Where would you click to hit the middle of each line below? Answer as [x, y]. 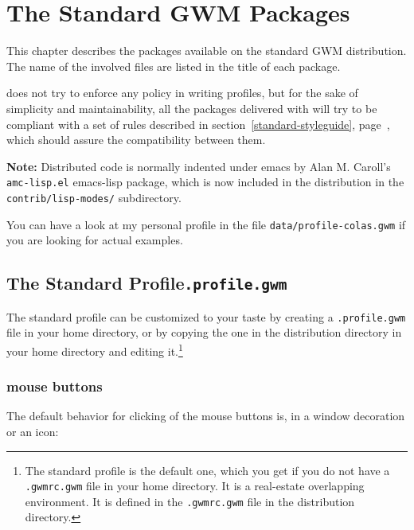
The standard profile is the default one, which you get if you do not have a [207, 470]
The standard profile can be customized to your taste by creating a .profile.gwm [206, 316]
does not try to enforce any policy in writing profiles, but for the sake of [182, 93]
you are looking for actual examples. [95, 240]
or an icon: [33, 431]
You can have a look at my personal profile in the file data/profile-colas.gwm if [206, 224]
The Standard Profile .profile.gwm [147, 283]
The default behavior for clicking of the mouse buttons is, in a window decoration [206, 416]
